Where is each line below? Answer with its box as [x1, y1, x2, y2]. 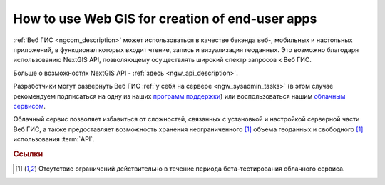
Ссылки [13, 149, 43, 159]
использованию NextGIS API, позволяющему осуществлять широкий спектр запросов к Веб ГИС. [13, 56, 312, 64]
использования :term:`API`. [13, 135, 95, 144]
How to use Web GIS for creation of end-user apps [13, 11, 317, 26]
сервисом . [13, 101, 46, 110]
